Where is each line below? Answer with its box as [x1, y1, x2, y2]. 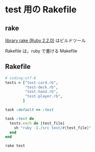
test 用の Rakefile [5, 4, 77, 15]
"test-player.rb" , [25, 94, 63, 99]
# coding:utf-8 [5, 75, 36, 81]
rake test [5, 143, 26, 149]
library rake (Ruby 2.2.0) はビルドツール [5, 37, 86, 43]
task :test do [5, 116, 34, 121]
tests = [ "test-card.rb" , [5, 80, 58, 85]
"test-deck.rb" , [25, 85, 58, 90]
